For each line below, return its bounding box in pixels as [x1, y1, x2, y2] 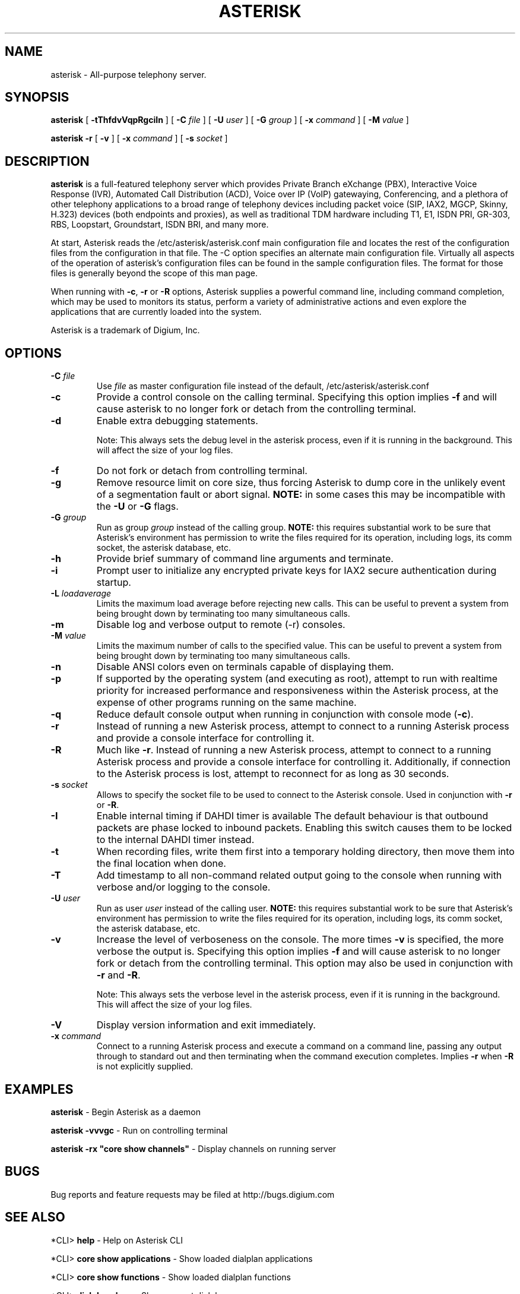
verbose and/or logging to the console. [96, 881, 271, 894]
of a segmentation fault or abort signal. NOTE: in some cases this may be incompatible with [96, 488, 506, 501]
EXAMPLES [5, 1081, 74, 1097]
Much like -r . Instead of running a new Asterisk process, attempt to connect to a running [96, 744, 492, 756]
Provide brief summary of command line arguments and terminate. [96, 553, 394, 565]
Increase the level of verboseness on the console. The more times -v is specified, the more [96, 933, 504, 946]
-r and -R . [96, 969, 141, 981]
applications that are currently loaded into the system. [50, 307, 262, 317]
